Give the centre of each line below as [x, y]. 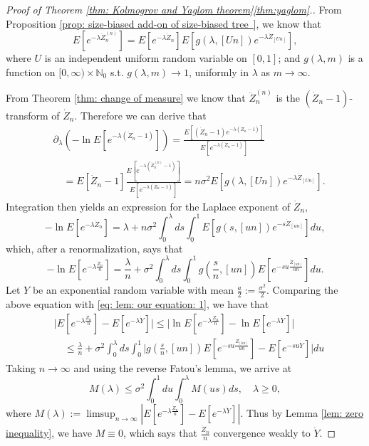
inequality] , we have [49, 433]
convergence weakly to [262, 433]
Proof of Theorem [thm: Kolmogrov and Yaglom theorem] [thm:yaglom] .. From [174, 9]
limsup [101, 414]
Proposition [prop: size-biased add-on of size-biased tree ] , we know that [163, 23]
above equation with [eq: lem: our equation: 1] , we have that [137, 304]
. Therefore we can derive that [140, 116]
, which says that [160, 433]
